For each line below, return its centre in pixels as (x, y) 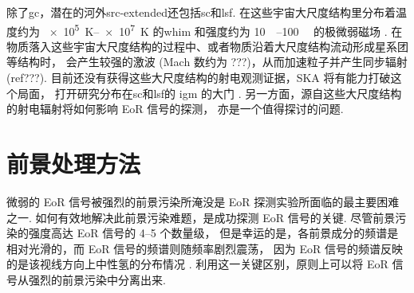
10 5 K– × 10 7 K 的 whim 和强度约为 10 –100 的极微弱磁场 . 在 (233, 29)
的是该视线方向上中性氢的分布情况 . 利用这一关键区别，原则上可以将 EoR (197, 264)
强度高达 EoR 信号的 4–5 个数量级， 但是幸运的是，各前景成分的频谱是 (213, 233)
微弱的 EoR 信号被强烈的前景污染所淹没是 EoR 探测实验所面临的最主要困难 (203, 201)
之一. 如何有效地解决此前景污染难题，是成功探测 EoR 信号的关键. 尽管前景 (201, 217)
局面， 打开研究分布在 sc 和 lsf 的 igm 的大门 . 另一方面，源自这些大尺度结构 (209, 93)
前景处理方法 (74, 163)
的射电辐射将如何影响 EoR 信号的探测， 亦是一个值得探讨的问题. (175, 109)
